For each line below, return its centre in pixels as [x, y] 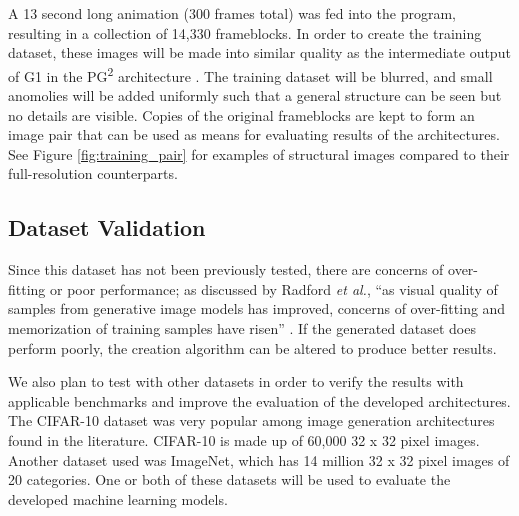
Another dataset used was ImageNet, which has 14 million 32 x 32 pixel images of [259, 459]
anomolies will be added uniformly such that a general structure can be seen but [255, 95]
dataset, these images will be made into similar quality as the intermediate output [259, 52]
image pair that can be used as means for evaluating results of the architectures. [254, 134]
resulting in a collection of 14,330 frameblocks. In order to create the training [245, 32]
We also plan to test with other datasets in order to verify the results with [236, 381]
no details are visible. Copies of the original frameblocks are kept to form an [241, 114]
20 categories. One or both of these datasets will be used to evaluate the [229, 479]
